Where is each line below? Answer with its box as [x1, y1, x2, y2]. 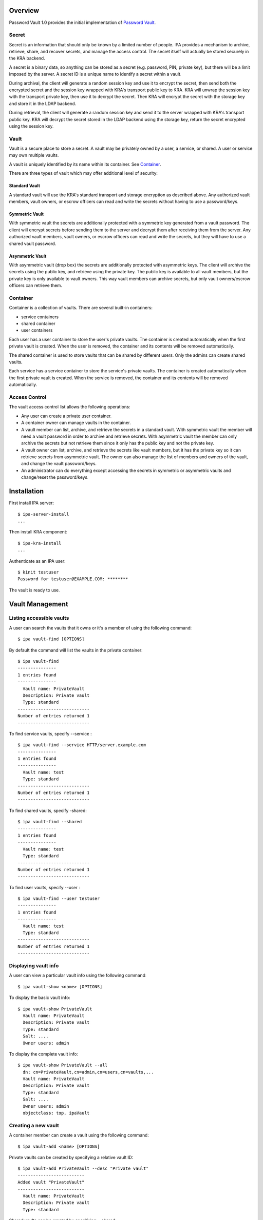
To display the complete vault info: [9, 1051, 78, 1057]
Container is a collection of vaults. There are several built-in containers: [9, 305, 153, 311]
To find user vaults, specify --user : [9, 884, 80, 890]
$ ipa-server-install [18, 511, 69, 517]
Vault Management [9, 600, 68, 608]
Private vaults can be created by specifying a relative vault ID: [9, 1154, 133, 1160]
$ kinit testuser [18, 569, 59, 575]
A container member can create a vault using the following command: [9, 1132, 149, 1138]
